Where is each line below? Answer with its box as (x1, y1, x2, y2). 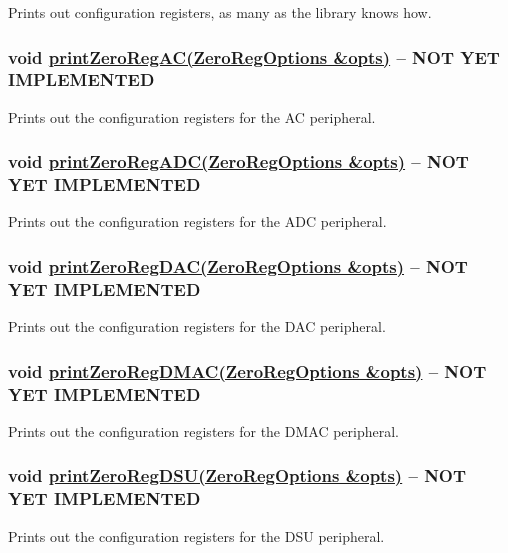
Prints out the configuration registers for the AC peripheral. (8, 106, 376, 127)
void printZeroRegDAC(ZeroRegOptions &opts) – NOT (8, 253, 468, 278)
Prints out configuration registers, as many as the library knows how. (8, 2, 432, 22)
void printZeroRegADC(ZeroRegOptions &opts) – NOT (8, 149, 469, 174)
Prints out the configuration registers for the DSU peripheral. (8, 525, 385, 546)
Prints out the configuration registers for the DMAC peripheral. (8, 420, 400, 441)
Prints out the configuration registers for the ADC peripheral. (8, 211, 387, 232)
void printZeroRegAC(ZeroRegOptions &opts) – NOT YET (8, 44, 500, 69)
